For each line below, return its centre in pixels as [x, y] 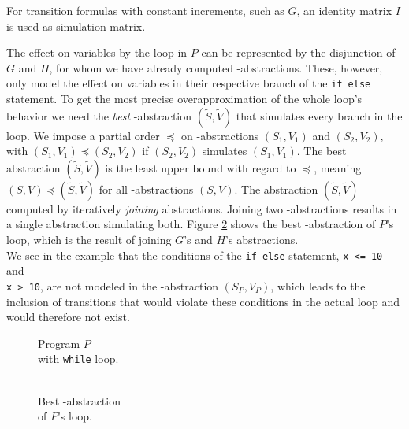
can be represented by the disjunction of [298, 52]
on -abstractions [220, 135]
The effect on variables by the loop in [97, 52]
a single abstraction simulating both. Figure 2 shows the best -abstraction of [191, 224]
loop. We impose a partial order [83, 135]
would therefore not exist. [68, 317]
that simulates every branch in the [319, 115]
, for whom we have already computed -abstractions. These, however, [216, 67]
